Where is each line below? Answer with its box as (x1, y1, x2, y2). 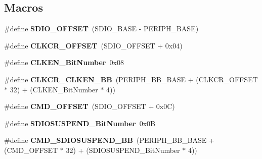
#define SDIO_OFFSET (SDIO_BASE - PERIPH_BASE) (4, 23, 199, 34)
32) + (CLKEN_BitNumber (10, 84, 98, 94)
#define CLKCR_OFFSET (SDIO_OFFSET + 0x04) (4, 40, 183, 50)
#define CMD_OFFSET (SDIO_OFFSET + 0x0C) (4, 101, 175, 112)
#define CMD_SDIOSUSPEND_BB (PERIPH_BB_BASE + (4, 135, 214, 145)
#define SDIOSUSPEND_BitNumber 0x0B (4, 118, 155, 128)
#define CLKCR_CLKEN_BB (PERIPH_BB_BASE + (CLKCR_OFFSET (4, 74, 258, 84)
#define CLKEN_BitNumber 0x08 (4, 57, 124, 68)
